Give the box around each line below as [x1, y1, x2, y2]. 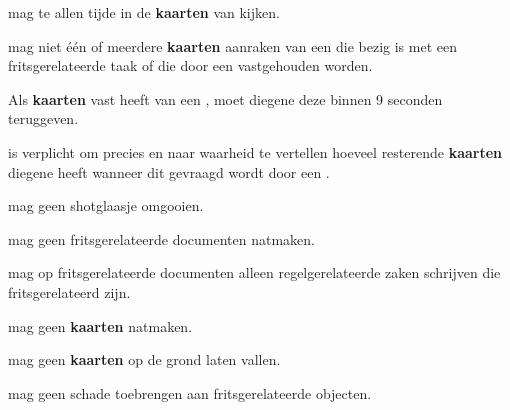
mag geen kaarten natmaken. [8, 315, 193, 336]
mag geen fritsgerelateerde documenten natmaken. [8, 228, 316, 249]
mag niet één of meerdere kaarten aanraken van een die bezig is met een [8, 35, 457, 56]
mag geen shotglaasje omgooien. [8, 195, 204, 216]
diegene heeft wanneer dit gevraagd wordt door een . [8, 161, 330, 182]
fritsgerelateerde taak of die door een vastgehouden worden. [8, 55, 373, 76]
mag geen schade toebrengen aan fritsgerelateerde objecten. [8, 382, 372, 403]
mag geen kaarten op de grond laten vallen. [8, 349, 281, 370]
